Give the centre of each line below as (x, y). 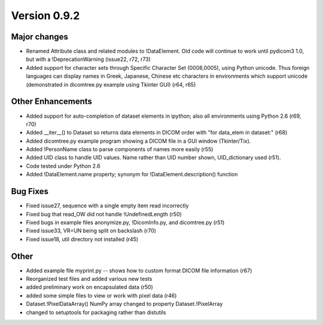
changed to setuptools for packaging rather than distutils (96, 312)
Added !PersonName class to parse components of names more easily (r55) (120, 149)
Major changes (40, 37)
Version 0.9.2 (45, 16)
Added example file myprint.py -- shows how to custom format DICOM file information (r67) (139, 270)
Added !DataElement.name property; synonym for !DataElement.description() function (132, 174)
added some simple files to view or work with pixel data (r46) (101, 295)
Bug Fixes (30, 191)
